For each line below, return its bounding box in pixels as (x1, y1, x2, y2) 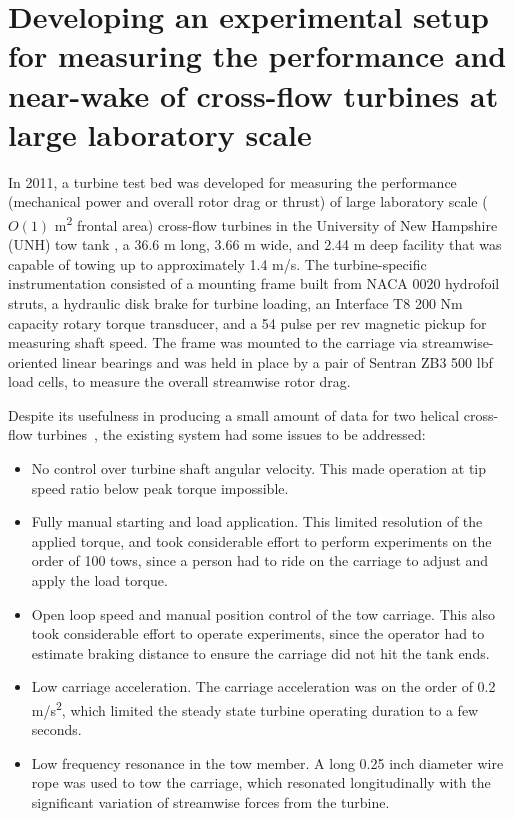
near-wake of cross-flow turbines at (8, 74, 499, 115)
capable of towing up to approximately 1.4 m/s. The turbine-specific (8, 253, 427, 274)
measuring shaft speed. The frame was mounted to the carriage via (8, 332, 418, 353)
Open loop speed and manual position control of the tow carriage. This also (31, 603, 496, 624)
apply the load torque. (31, 570, 168, 591)
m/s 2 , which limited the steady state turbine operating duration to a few (31, 697, 479, 720)
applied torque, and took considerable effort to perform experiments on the (31, 530, 492, 551)
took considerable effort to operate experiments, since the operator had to (31, 623, 485, 644)
